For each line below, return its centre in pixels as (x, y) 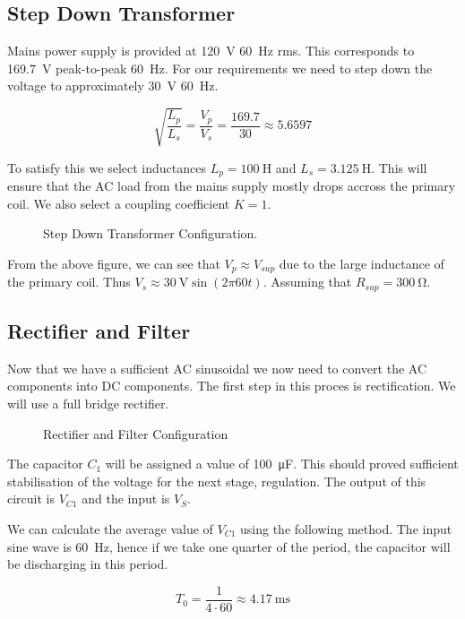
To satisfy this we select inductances (107, 167)
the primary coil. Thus (69, 282)
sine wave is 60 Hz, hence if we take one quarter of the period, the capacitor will (229, 546)
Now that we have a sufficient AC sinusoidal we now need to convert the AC (217, 368)
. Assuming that (307, 282)
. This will (399, 167)
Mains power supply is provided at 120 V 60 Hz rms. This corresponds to (211, 51)
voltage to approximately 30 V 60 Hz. (113, 86)
